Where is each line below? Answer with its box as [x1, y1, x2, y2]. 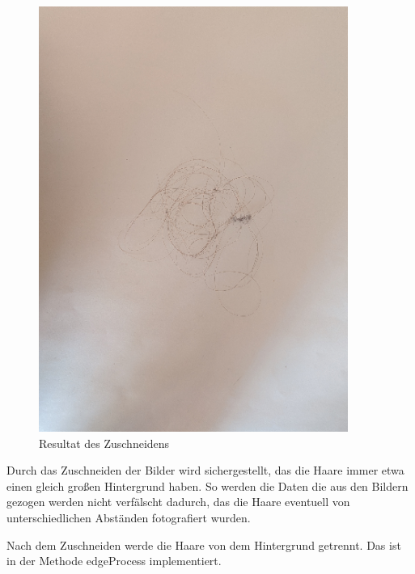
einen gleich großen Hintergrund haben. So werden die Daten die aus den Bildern [6, 477, 409, 494]
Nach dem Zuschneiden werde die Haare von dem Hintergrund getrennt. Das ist [6, 536, 401, 553]
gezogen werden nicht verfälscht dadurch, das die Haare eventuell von [6, 493, 350, 510]
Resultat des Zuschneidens [39, 434, 170, 451]
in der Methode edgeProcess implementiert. [6, 552, 222, 569]
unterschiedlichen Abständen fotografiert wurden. [6, 509, 251, 526]
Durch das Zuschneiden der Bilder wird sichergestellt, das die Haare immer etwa [6, 462, 404, 479]
